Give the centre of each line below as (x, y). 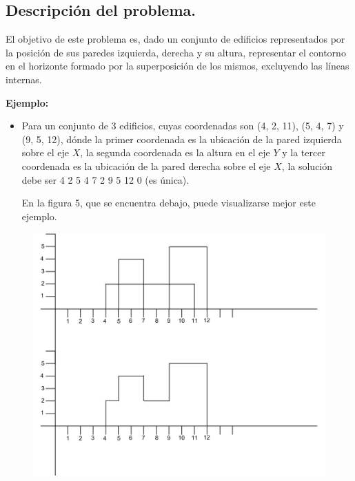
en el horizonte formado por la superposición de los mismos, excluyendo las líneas (177, 66)
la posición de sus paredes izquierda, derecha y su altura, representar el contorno (176, 52)
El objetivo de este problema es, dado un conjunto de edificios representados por (175, 39)
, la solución (307, 165)
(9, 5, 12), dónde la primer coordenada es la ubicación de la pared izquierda (182, 139)
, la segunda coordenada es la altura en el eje (175, 152)
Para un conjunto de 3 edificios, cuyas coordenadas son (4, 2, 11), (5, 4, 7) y (183, 126)
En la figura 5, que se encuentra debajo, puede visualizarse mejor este (169, 203)
